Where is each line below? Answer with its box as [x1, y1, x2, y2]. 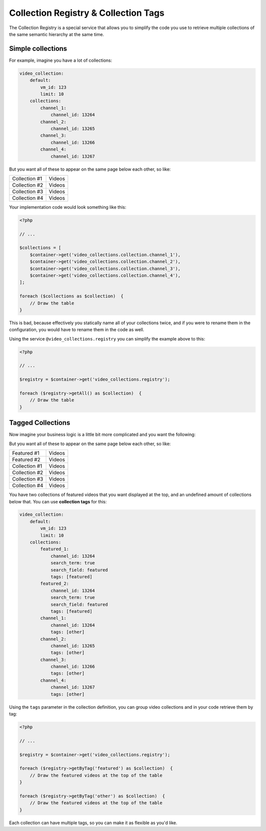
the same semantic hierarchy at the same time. [9, 31, 104, 37]
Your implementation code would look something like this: [9, 204, 127, 210]
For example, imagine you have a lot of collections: [9, 57, 112, 63]
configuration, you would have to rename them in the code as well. [9, 327, 145, 333]
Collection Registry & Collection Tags [9, 7, 165, 18]
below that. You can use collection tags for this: [9, 498, 107, 504]
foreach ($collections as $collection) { [19, 294, 124, 299]
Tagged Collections [9, 418, 70, 427]
